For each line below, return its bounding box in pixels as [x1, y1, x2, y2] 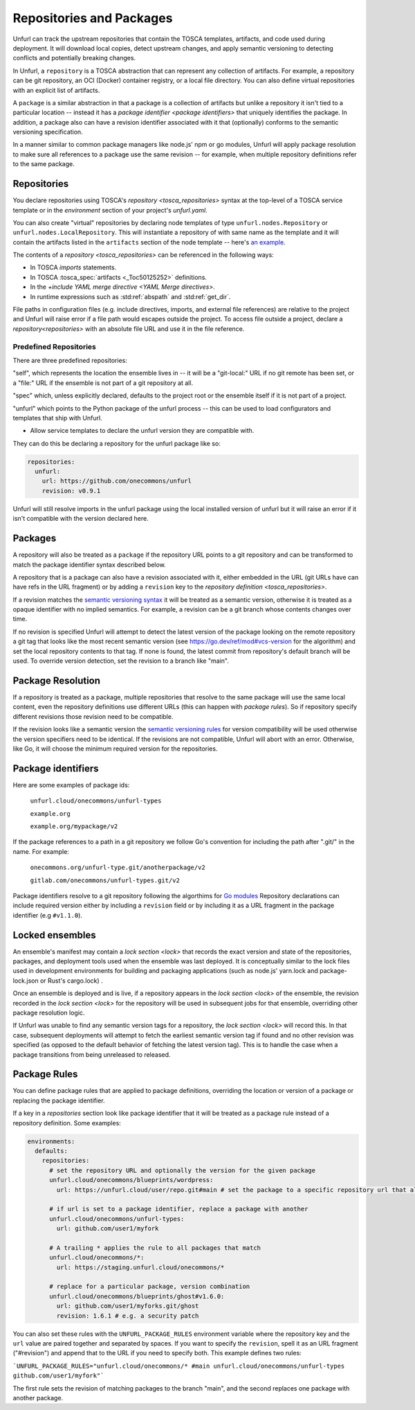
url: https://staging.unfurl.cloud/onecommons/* [56, 1263, 225, 1271]
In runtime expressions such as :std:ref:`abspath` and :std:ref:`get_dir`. [30, 292, 231, 301]
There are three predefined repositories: [12, 356, 127, 364]
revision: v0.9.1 [41, 487, 101, 494]
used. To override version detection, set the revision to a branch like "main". [12, 657, 230, 665]
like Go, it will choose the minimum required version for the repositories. [12, 744, 218, 753]
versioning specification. [12, 128, 83, 136]
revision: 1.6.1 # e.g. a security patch [56, 1312, 199, 1319]
